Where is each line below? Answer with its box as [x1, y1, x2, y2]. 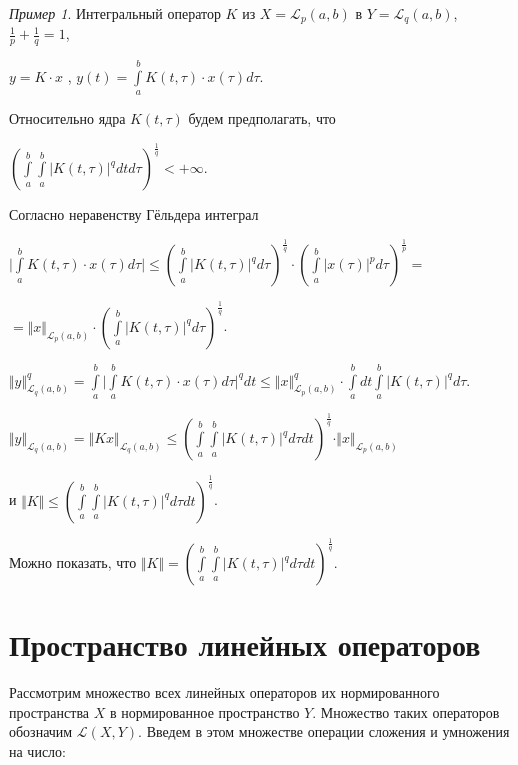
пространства [9, 701, 90, 722]
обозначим [9, 721, 73, 742]
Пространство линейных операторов [9, 624, 481, 665]
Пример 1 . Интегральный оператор [9, 3, 221, 23]
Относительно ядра [9, 108, 126, 129]
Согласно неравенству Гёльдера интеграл [9, 204, 259, 225]
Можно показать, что [9, 552, 137, 572]
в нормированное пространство [109, 701, 300, 722]
